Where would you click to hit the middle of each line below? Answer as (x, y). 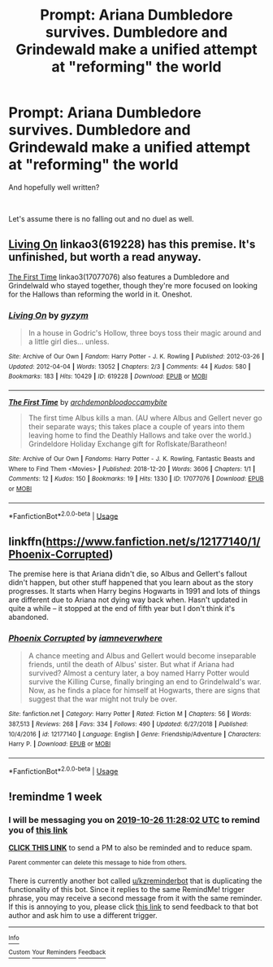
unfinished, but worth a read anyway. (105, 257)
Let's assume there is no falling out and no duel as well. (101, 218)
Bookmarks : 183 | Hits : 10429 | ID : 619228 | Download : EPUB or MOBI (108, 376)
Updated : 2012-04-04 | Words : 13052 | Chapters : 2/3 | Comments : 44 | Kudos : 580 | (130, 367)
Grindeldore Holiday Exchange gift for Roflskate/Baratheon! (128, 444)
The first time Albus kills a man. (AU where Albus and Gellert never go (145, 418)
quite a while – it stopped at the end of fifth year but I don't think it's (122, 609)
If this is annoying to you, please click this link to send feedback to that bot (133, 907)
